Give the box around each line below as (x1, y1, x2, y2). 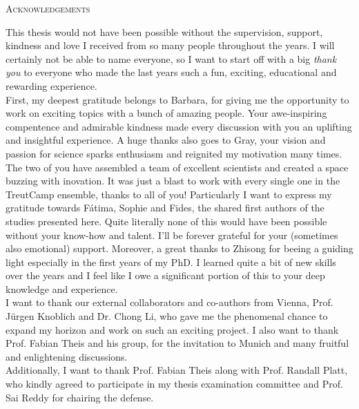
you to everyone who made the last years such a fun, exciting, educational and (6, 65, 337, 79)
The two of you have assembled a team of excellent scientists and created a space (6, 160, 349, 174)
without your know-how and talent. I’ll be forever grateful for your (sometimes (6, 227, 338, 242)
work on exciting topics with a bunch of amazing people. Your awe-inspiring (6, 106, 327, 120)
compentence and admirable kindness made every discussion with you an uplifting (6, 119, 352, 133)
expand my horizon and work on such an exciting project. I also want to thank (6, 322, 339, 336)
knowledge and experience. (6, 281, 118, 296)
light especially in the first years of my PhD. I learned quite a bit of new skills (6, 254, 336, 269)
